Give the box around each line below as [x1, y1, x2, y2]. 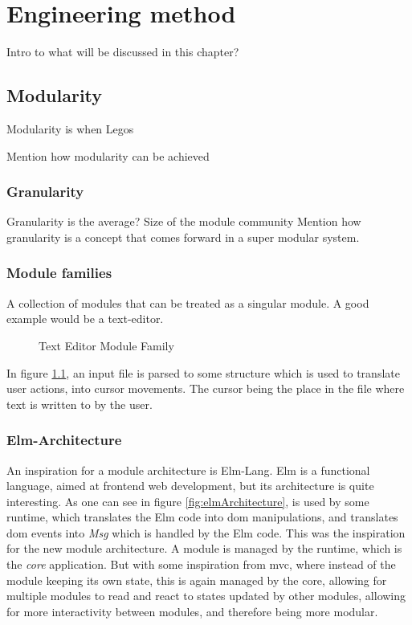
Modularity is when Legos [6, 120, 134, 137]
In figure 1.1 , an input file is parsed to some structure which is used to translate [6, 364, 400, 381]
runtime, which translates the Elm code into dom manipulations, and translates [6, 509, 398, 525]
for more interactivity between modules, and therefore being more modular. [6, 603, 378, 619]
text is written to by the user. [6, 395, 153, 412]
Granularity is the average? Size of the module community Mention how [6, 213, 361, 230]
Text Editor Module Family [39, 337, 174, 353]
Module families [6, 263, 112, 283]
